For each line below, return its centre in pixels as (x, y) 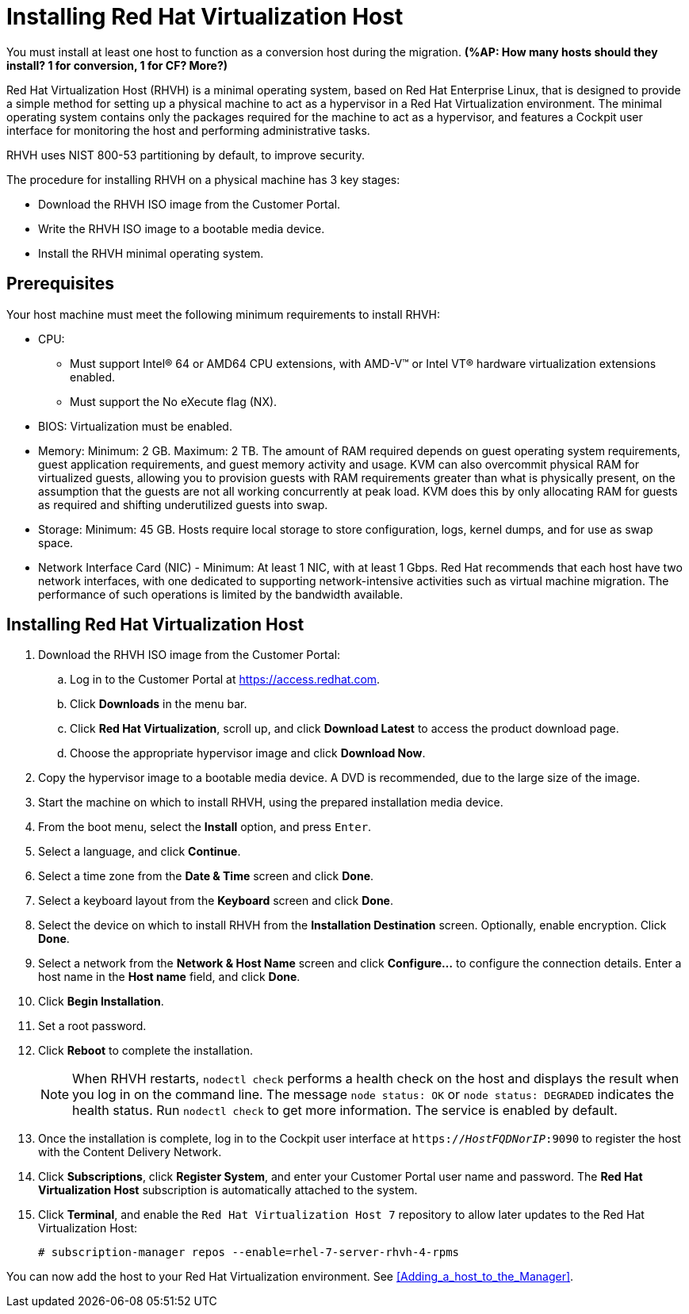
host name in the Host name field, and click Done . (169, 977)
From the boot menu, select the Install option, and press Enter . (205, 827)
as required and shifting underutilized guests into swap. (183, 504)
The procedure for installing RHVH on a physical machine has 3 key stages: (203, 179)
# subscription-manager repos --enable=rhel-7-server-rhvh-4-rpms (249, 1253)
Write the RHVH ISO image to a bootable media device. (182, 228)
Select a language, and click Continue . (140, 852)
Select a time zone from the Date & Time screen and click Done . (206, 876)
